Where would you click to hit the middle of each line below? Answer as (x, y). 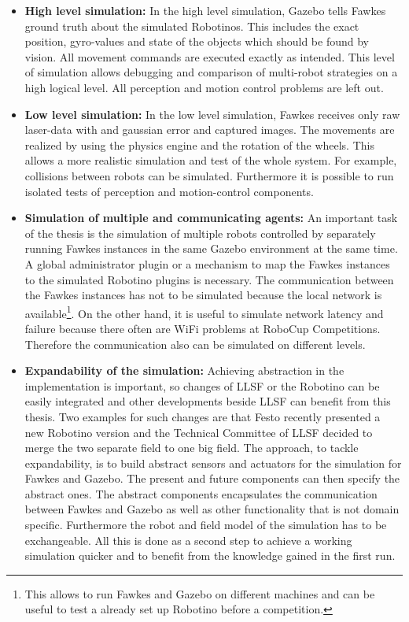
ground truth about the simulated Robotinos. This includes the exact (192, 26)
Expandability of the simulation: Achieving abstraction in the (184, 370)
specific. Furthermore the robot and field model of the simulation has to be (206, 525)
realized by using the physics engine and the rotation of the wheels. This (199, 144)
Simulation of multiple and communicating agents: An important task (211, 218)
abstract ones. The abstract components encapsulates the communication (201, 493)
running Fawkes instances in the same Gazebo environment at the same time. (211, 248)
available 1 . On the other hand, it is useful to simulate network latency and (204, 312)
